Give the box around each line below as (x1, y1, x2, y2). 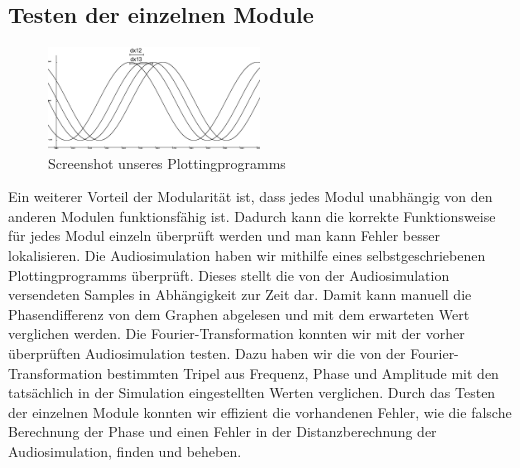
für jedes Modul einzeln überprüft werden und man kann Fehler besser (8, 225, 440, 246)
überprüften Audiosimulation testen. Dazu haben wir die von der (8, 343, 406, 363)
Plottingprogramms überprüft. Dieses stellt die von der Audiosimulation (8, 264, 450, 285)
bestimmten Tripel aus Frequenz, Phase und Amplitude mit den (106, 362, 499, 383)
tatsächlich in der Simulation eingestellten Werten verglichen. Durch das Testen (8, 382, 496, 403)
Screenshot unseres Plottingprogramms (48, 152, 286, 173)
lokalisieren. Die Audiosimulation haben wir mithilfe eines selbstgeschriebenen (8, 245, 486, 266)
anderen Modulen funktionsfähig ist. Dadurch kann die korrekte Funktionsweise (8, 205, 496, 226)
